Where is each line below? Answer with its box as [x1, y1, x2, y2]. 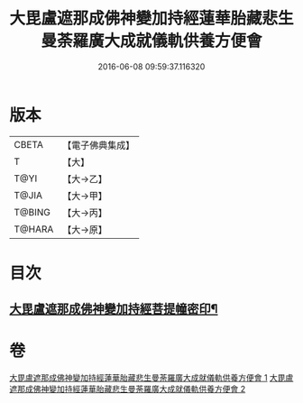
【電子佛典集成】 [62, 139, 135, 151]
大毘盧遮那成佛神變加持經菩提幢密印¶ [9, 301, 218, 316]
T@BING [14, 206, 51, 218]
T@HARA [14, 223, 54, 235]
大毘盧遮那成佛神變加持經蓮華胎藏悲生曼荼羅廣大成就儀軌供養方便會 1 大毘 [9, 372, 286, 383]
